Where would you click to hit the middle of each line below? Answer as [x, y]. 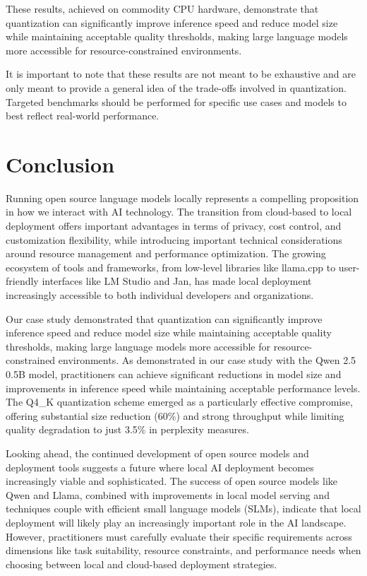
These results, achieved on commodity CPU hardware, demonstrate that [162, 8]
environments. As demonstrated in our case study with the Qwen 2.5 [207, 360]
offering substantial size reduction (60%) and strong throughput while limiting [175, 415]
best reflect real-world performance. [83, 116]
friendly [22, 281]
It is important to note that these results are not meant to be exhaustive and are [181, 74]
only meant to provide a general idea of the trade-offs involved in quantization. [176, 87]
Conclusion [60, 164]
